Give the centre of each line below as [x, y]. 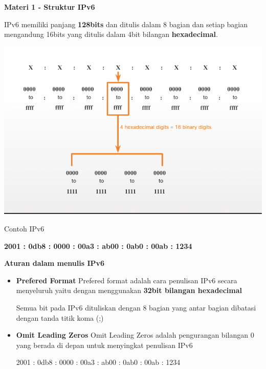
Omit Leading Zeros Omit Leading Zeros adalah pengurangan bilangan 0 [135, 335]
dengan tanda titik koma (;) [60, 317]
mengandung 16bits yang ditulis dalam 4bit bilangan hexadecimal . [111, 34]
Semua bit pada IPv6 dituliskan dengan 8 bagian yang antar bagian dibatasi [136, 308]
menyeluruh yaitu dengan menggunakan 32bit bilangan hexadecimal [129, 290]
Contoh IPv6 [24, 229]
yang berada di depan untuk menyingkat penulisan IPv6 [104, 345]
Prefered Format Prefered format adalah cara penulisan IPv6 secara [127, 280]
